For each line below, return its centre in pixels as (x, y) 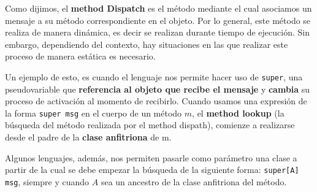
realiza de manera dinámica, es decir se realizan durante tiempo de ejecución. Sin (157, 32)
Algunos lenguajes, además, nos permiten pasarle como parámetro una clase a (151, 157)
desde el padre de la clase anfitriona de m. (88, 137)
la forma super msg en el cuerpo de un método (94, 113)
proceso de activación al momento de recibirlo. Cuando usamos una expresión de (156, 101)
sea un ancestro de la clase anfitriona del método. (194, 181)
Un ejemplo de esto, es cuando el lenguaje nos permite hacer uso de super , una (154, 76)
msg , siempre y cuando (47, 181)
